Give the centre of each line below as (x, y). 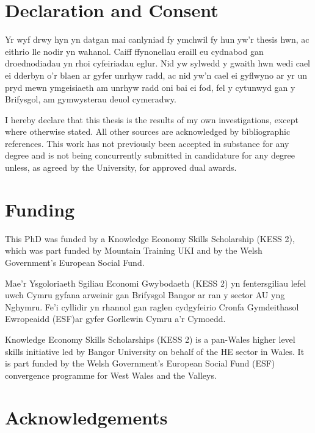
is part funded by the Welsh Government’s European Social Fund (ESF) (140, 363)
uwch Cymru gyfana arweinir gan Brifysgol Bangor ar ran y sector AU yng (145, 295)
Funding (40, 209)
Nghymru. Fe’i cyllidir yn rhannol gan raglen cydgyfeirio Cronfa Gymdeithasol (152, 306)
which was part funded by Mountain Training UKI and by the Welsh (134, 250)
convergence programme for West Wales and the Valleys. (111, 375)
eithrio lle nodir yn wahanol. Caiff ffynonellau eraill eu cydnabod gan (134, 51)
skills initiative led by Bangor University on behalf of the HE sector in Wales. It (155, 351)
